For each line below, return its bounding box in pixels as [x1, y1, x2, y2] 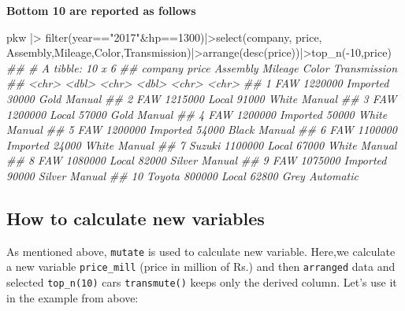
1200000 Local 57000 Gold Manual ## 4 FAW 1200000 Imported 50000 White [6, 106, 388, 122]
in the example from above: [6, 289, 139, 305]
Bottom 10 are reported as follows [6, 2, 196, 18]
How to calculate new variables [6, 205, 265, 230]
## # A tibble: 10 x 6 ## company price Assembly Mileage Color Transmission [6, 59, 398, 76]
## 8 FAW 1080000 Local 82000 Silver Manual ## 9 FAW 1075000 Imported [6, 152, 387, 168]
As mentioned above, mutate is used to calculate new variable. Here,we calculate [6, 243, 396, 259]
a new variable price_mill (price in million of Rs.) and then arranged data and [6, 258, 396, 275]
